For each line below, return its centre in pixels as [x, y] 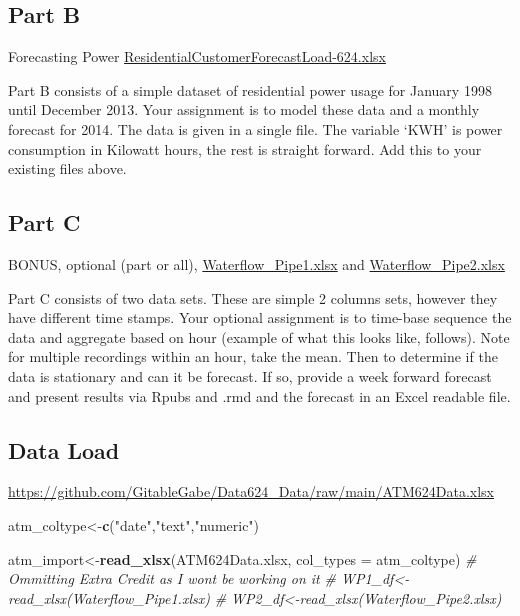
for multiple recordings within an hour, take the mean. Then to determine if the [253, 356]
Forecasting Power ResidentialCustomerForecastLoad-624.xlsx [197, 56]
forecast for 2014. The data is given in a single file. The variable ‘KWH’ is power [255, 128]
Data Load [64, 449]
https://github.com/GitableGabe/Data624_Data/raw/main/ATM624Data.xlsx [251, 491]
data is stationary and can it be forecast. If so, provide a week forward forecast [250, 375]
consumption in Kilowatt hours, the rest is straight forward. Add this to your [245, 148]
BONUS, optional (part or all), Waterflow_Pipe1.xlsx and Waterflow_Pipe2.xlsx [256, 263]
